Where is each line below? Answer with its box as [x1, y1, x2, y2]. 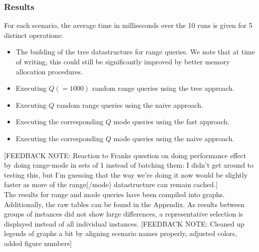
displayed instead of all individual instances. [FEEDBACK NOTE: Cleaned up [4, 218, 245, 229]
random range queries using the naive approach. [56, 99, 204, 110]
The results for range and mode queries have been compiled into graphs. [4, 189, 225, 199]
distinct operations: [4, 29, 63, 40]
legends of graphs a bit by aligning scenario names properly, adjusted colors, [4, 228, 237, 239]
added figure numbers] [4, 238, 72, 248]
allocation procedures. [15, 66, 83, 76]
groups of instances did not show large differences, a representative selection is [4, 209, 244, 219]
